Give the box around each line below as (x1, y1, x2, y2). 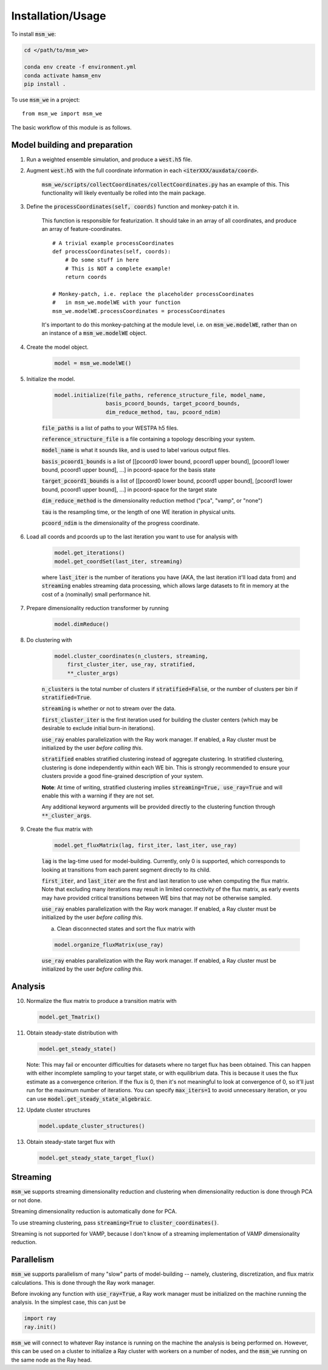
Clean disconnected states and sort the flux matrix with (56, 924, 196, 932)
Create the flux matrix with (26, 825, 94, 833)
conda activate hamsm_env (24, 72, 101, 79)
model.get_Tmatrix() (39, 1014, 100, 1021)
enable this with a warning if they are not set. (41, 792, 155, 799)
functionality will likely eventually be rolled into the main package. (41, 189, 206, 196)
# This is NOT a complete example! (64, 265, 171, 272)
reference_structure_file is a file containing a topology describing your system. (41, 435, 256, 442)
